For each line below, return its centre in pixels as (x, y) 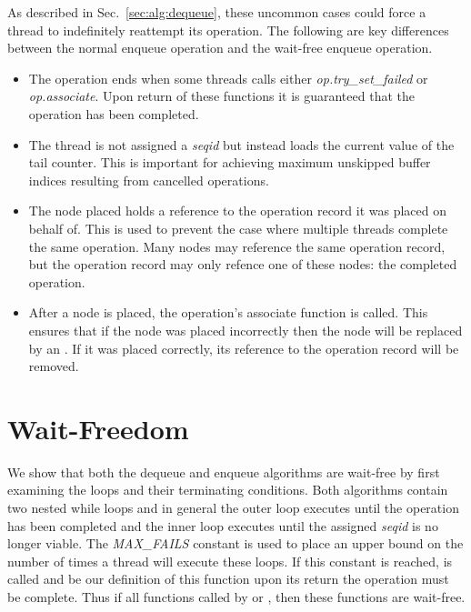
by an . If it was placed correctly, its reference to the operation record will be (244, 348)
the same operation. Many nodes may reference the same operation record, (237, 246)
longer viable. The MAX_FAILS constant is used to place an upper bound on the (235, 543)
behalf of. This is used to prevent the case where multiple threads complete (238, 228)
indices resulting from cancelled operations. (149, 180)
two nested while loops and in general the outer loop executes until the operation (233, 507)
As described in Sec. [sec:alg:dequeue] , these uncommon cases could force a (217, 12)
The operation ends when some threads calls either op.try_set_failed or (228, 78)
